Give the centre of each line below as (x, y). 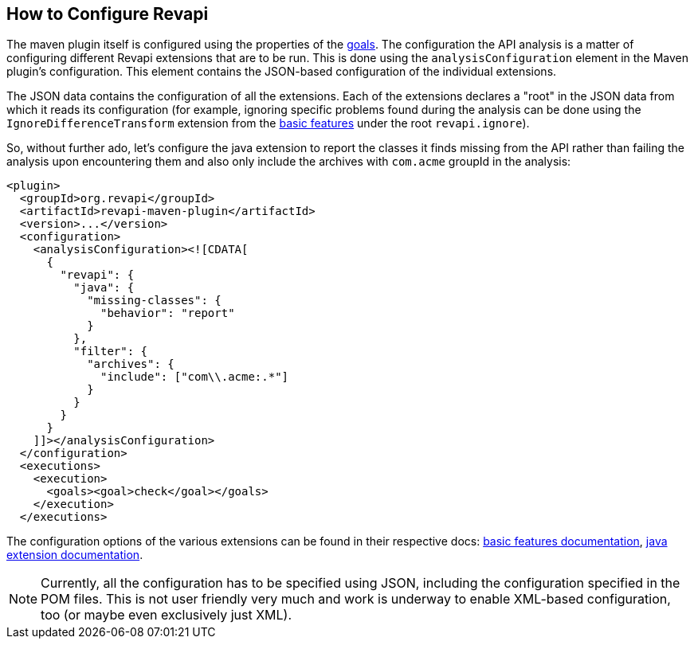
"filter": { (111, 352)
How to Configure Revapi (108, 14)
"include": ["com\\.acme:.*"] (195, 377)
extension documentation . (75, 555)
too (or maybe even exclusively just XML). (167, 615)
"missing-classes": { (154, 301)
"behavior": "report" (168, 313)
